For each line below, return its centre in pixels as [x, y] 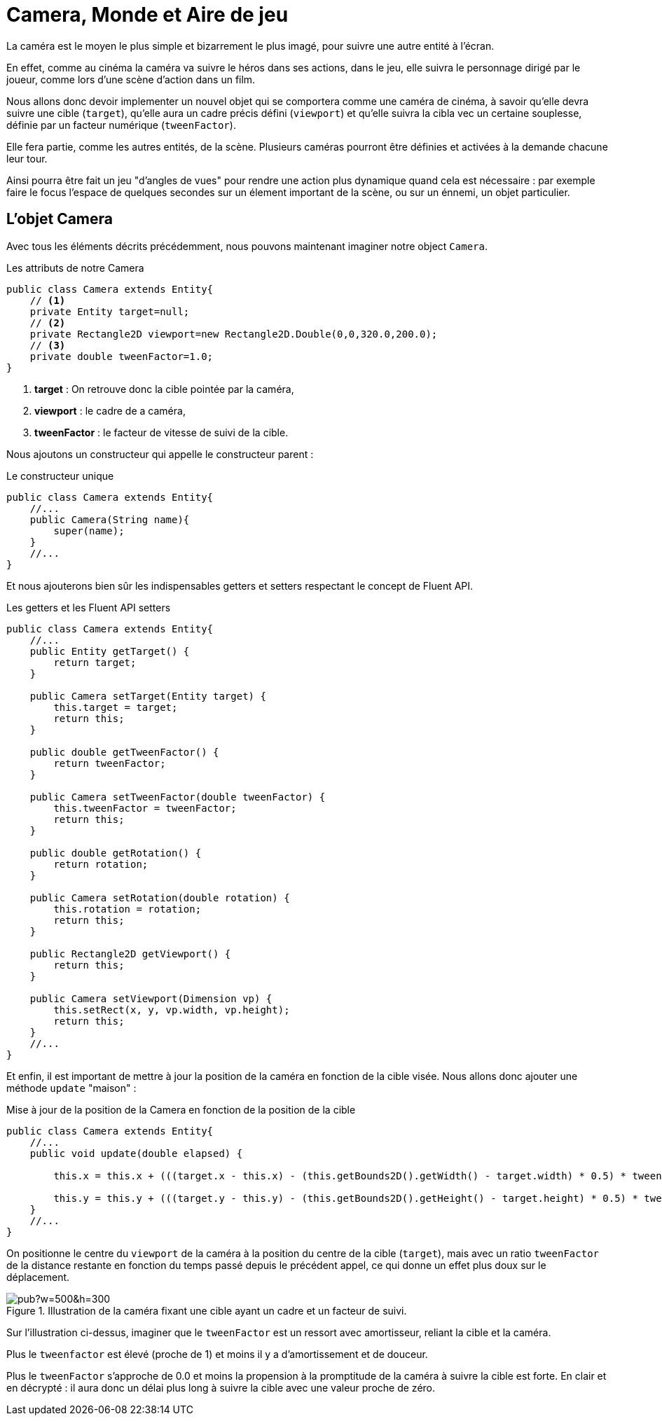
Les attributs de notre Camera [75, 268]
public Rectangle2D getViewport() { [130, 954]
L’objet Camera [60, 219]
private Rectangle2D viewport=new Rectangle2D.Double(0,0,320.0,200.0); [234, 334]
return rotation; [101, 864]
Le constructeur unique [60, 476]
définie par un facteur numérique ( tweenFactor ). [121, 125]
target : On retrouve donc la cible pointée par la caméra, [164, 389]
